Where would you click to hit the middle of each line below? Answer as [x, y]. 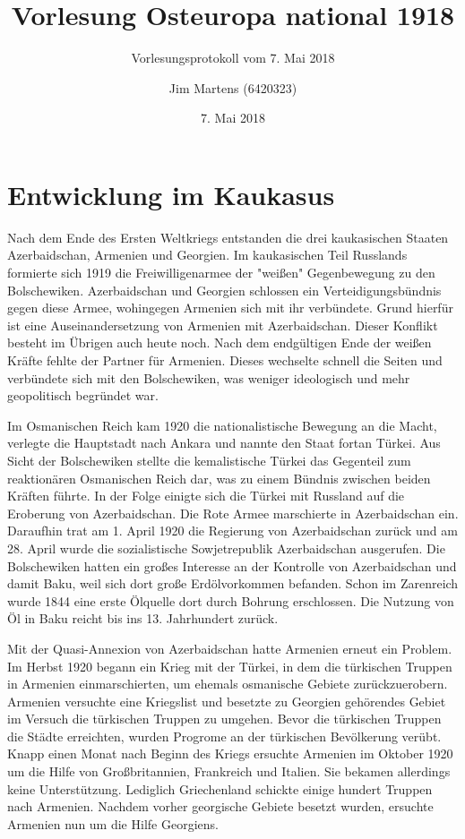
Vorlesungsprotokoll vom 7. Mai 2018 [233, 58]
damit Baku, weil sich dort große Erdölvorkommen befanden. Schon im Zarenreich [233, 583]
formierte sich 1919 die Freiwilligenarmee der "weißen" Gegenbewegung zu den [221, 273]
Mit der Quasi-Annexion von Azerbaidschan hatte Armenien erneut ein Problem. [230, 648]
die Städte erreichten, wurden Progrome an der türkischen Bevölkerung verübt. [224, 736]
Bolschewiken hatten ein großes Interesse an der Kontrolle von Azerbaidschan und [232, 565]
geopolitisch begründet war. [83, 395]
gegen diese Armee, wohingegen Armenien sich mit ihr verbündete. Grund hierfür [230, 308]
